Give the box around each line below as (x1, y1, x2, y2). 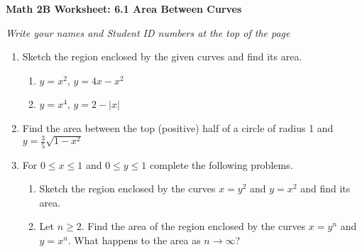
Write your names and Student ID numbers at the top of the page (6, 25, 290, 40)
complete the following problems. (150, 157, 293, 172)
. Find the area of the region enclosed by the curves (81, 219, 306, 234)
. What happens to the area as (67, 233, 201, 248)
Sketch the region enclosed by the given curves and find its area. (22, 49, 302, 64)
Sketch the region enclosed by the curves (39, 181, 216, 196)
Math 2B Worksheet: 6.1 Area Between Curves (6, 1, 242, 16)
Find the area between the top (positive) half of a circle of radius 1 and (22, 120, 334, 135)
